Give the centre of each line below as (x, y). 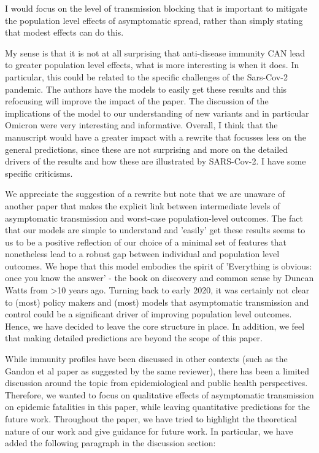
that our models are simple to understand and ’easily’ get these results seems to (155, 230)
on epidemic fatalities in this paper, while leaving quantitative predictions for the (157, 407)
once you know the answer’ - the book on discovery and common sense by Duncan (159, 278)
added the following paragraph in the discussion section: (110, 443)
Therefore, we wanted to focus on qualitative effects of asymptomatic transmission (159, 394)
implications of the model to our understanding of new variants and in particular (157, 113)
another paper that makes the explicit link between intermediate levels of (143, 205)
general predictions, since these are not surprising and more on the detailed (147, 149)
